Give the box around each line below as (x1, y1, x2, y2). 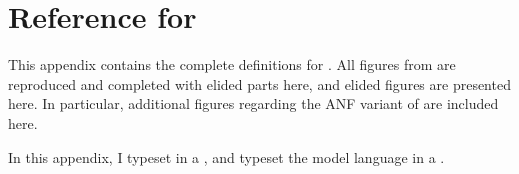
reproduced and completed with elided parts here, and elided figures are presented (8, 73, 511, 94)
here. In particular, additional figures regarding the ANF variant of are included (8, 93, 499, 114)
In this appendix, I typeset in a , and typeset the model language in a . (8, 146, 445, 167)
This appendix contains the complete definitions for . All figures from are (8, 54, 456, 75)
